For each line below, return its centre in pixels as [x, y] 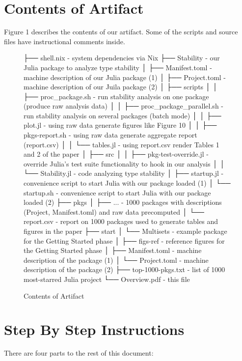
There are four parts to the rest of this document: [79, 353]
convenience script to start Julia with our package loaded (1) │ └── [127, 183]
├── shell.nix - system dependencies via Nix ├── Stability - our [122, 58]
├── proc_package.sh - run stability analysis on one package [116, 96]
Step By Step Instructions [94, 329]
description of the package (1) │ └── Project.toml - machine [116, 260]
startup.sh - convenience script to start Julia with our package [117, 192]
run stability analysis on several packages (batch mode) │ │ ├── [122, 115]
